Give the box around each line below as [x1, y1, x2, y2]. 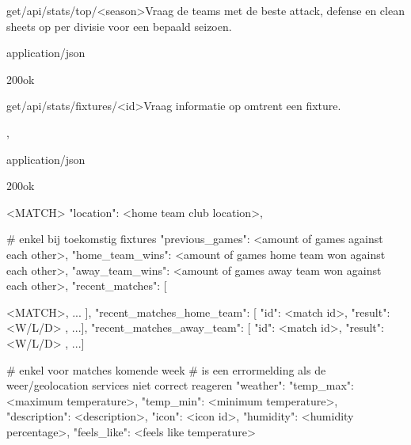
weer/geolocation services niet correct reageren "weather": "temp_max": [6, 377, 354, 394]
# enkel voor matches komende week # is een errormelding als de [6, 361, 326, 378]
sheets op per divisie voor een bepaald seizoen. [6, 17, 232, 34]
